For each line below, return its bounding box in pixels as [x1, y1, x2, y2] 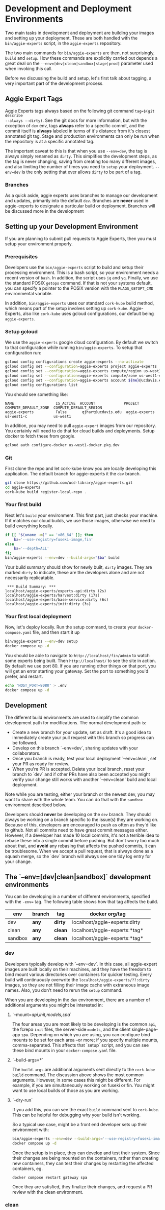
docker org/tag [90, 910, 126, 917]
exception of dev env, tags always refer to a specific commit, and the [5, 122, 145, 128]
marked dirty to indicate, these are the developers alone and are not [5, 570, 145, 576]
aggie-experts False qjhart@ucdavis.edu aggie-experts [5, 409, 155, 415]
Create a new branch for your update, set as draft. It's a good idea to [12, 729, 151, 735]
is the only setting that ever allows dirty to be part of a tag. [22, 169, 142, 175]
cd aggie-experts [5, 485, 41, 490]
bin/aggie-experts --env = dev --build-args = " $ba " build [5, 555, 120, 560]
